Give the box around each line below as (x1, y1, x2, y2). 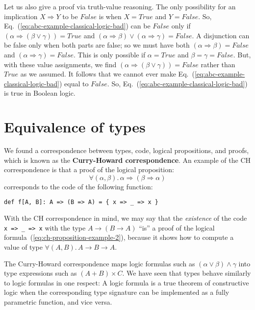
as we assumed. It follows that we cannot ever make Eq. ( (20, 69, 195, 79)
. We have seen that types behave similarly (122, 268, 251, 278)
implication (4, 11, 38, 21)
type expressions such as (4, 268, 77, 278)
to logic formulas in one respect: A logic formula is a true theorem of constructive (4, 277, 249, 287)
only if (171, 21, 191, 31)
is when (99, 11, 122, 21)
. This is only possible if (74, 49, 146, 59)
